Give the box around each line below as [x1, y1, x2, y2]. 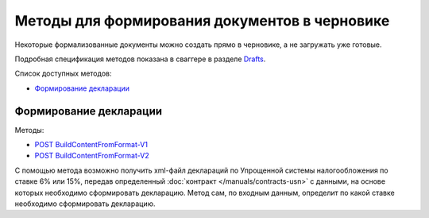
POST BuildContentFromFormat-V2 [34, 151, 150, 161]
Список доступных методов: [14, 68, 112, 79]
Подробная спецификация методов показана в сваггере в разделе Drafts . [14, 54, 266, 64]
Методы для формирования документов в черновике [14, 12, 390, 29]
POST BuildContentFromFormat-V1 [34, 140, 149, 150]
